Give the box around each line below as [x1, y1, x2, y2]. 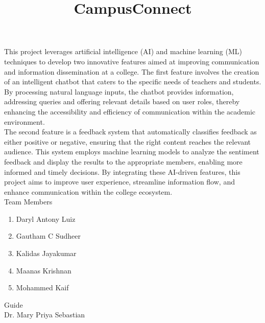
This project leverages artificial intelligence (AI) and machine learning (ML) [4, 46, 243, 57]
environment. [4, 116, 45, 127]
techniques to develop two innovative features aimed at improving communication [4, 56, 259, 66]
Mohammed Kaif [16, 282, 69, 293]
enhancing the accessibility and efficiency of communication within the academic [4, 106, 256, 117]
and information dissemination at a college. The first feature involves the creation [4, 66, 259, 77]
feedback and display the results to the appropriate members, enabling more [4, 156, 243, 167]
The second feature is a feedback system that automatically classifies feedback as [4, 126, 257, 137]
